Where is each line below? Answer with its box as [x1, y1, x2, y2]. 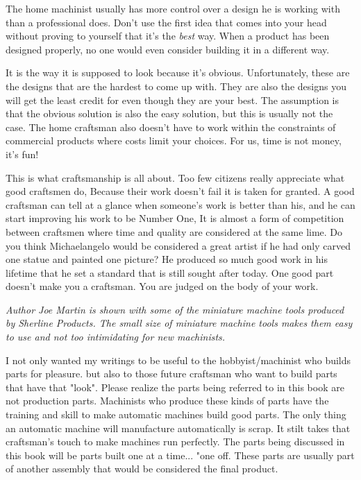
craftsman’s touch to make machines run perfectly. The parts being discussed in [6, 434, 345, 449]
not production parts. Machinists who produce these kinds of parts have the [6, 393, 329, 408]
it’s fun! [6, 146, 39, 161]
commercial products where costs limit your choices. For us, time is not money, [6, 133, 342, 148]
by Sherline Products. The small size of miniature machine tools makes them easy [6, 316, 353, 330]
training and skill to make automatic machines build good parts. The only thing [6, 407, 346, 422]
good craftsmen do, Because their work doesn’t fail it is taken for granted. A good [6, 184, 355, 198]
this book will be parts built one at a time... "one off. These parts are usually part [6, 447, 355, 462]
